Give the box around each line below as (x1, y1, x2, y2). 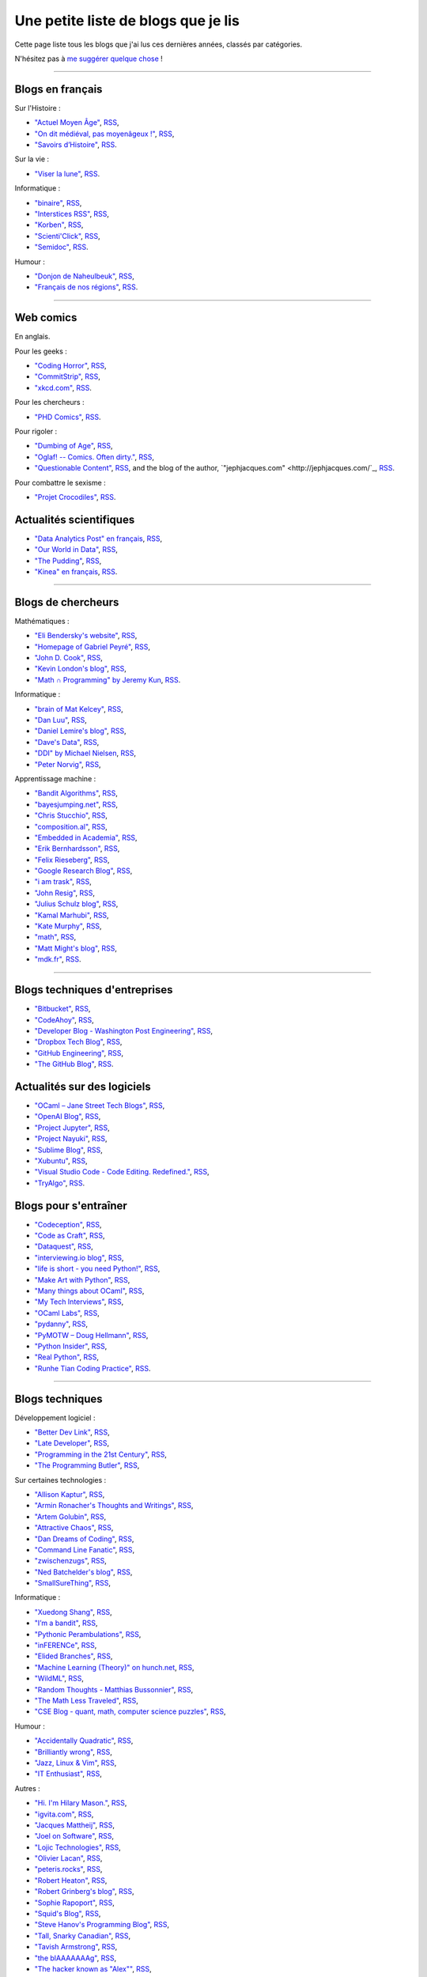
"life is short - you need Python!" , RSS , (34, 1264, 161, 1273)
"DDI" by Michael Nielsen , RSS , (34, 748, 137, 758)
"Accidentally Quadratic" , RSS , (34, 1736, 134, 1745)
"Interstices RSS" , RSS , (34, 209, 110, 218)
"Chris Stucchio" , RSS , (34, 811, 108, 820)
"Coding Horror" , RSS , (34, 361, 107, 370)
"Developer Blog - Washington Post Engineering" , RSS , (34, 1026, 213, 1035)
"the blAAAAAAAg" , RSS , (34, 1953, 117, 1963)
